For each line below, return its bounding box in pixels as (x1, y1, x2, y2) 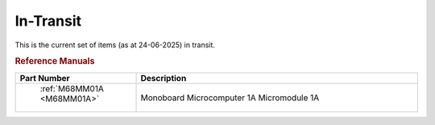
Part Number (19, 72, 70, 83)
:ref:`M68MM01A (39, 83, 104, 94)
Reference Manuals (14, 56, 95, 67)
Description (140, 72, 187, 83)
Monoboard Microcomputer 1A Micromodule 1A (140, 92, 320, 103)
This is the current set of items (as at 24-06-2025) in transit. (14, 40, 215, 50)
